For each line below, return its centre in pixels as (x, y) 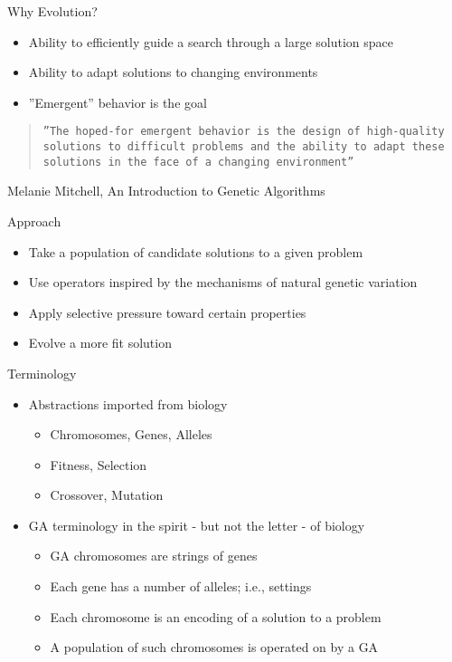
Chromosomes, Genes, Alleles (131, 434)
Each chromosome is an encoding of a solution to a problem (216, 616)
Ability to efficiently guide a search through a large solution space (211, 41)
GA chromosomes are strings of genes (154, 556)
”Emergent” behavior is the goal (118, 102)
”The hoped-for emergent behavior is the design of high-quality (244, 132)
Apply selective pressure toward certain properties (167, 312)
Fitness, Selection (99, 464)
